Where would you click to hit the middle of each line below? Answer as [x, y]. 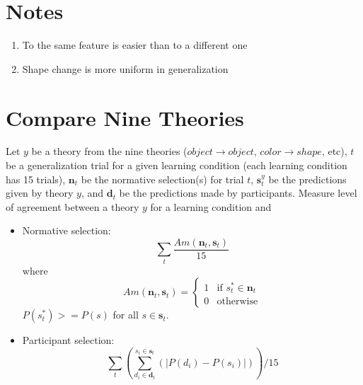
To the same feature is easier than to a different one [135, 45]
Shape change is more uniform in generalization [125, 68]
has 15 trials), [36, 179]
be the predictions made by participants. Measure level [238, 193]
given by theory [40, 193]
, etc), [334, 151]
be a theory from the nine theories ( [109, 151]
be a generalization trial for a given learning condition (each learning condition [177, 165]
